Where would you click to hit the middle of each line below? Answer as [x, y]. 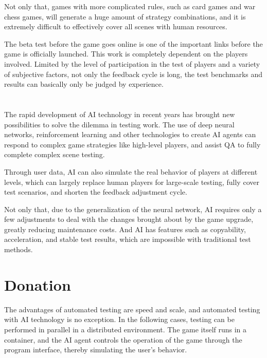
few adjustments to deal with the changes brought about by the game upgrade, [129, 219]
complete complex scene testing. [55, 154]
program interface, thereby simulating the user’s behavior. [96, 350]
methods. [19, 249]
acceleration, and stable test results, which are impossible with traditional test [128, 239]
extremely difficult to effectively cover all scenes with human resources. [116, 26]
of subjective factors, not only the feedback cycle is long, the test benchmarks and [133, 74]
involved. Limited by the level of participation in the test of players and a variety [132, 63]
